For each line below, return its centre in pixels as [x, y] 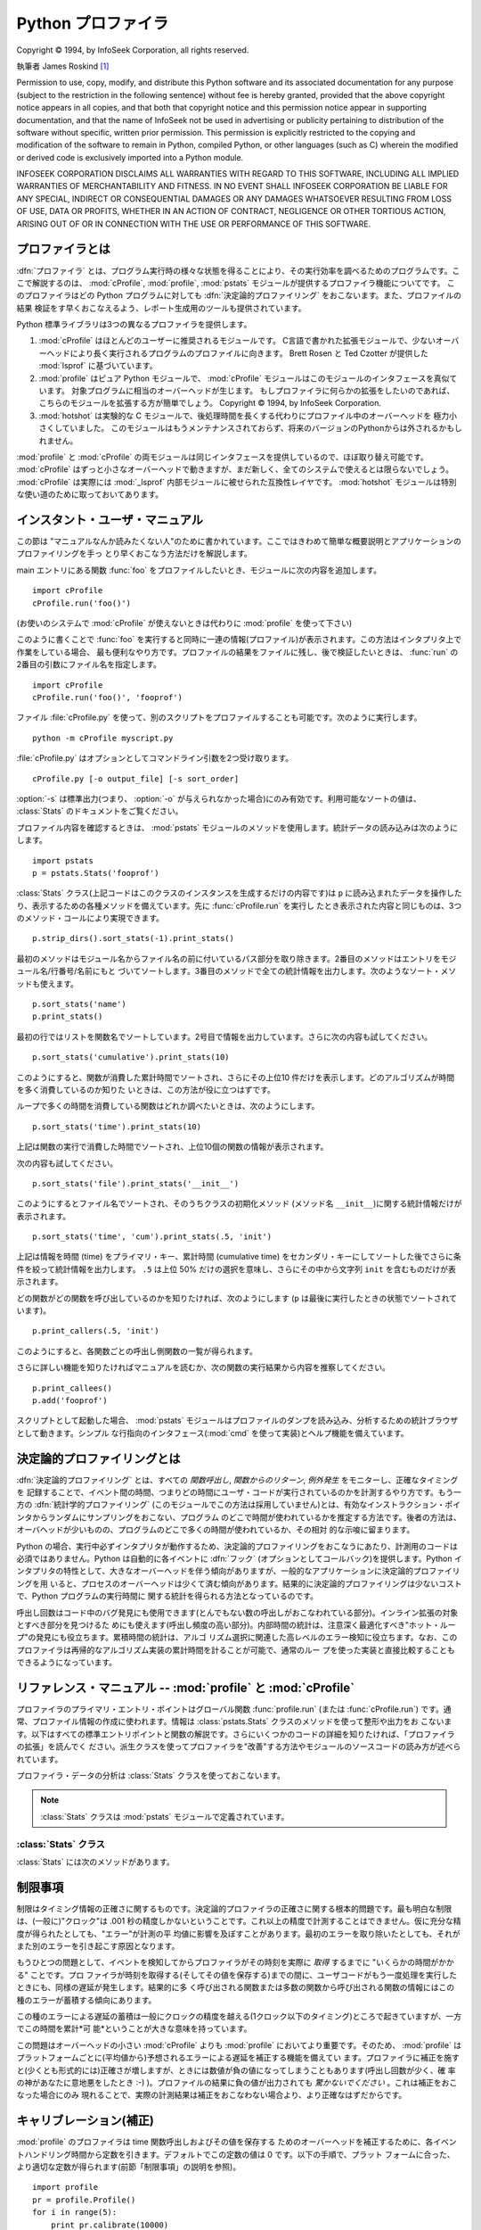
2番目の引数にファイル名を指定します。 [89, 665]
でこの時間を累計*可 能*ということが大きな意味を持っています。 [134, 2028]
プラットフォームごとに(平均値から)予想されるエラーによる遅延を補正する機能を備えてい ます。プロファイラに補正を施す [238, 2058]
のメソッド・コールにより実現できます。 [90, 918]
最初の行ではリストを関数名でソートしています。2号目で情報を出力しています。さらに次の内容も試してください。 [224, 1037]
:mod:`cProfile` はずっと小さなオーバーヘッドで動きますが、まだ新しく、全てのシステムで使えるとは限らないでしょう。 [235, 469]
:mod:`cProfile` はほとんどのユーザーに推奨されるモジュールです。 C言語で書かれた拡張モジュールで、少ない [237, 341]
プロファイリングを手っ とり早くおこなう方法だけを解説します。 [135, 554]
